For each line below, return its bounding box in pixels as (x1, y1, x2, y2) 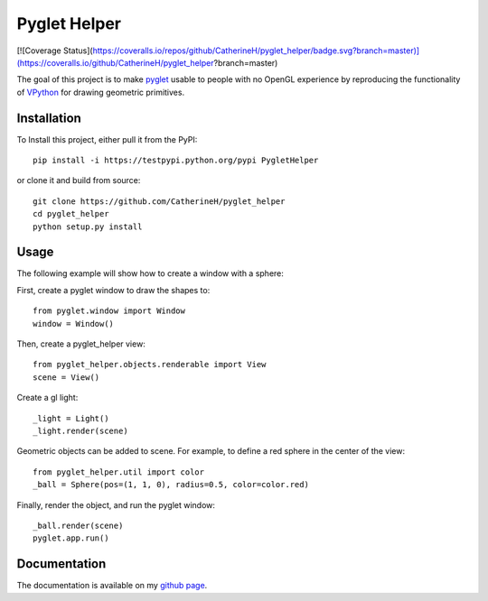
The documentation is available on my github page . (16, 580, 208, 591)
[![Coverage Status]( (16, 45, 94, 56)
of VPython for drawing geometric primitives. (16, 87, 185, 97)
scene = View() (33, 372, 100, 383)
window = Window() (33, 319, 115, 328)
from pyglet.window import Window (33, 306, 185, 316)
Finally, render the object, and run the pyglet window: (16, 499, 216, 510)
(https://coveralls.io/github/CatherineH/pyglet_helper (16, 57, 214, 68)
